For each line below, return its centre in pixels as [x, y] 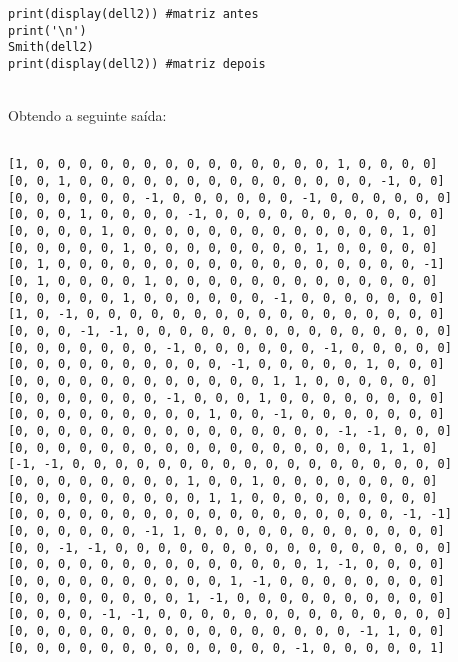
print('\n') [47, 30]
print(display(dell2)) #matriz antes [133, 14]
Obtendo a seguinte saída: [87, 115]
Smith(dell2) [51, 47]
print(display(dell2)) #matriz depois [137, 63]
